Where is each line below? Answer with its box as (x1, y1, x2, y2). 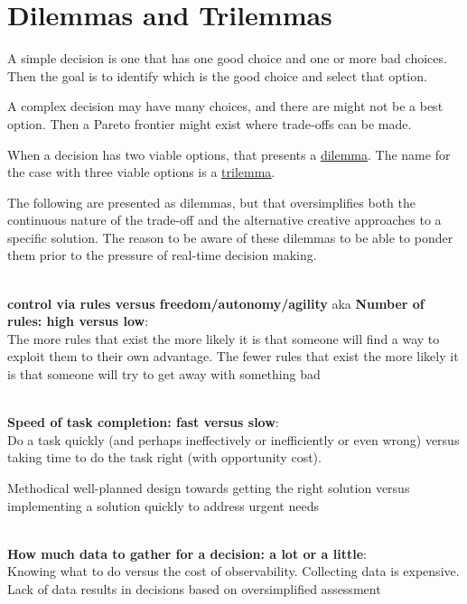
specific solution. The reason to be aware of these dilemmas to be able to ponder (7, 228, 453, 246)
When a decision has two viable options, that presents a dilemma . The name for (7, 144, 451, 163)
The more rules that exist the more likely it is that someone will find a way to (7, 329, 440, 348)
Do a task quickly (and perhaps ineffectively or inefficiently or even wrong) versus (7, 430, 460, 449)
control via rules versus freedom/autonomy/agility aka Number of (7, 293, 425, 312)
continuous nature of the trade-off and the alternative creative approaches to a (7, 210, 442, 229)
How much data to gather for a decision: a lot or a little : (7, 544, 367, 562)
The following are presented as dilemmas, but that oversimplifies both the (7, 192, 416, 211)
